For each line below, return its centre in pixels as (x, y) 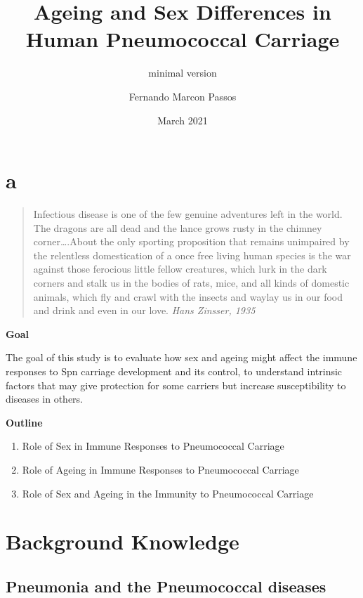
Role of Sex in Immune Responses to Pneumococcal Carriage (153, 446)
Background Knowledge (123, 541)
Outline (24, 422)
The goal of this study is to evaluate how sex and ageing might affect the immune (181, 357)
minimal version (183, 73)
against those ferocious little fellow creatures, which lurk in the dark (180, 269)
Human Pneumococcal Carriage (183, 39)
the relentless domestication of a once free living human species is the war (192, 255)
